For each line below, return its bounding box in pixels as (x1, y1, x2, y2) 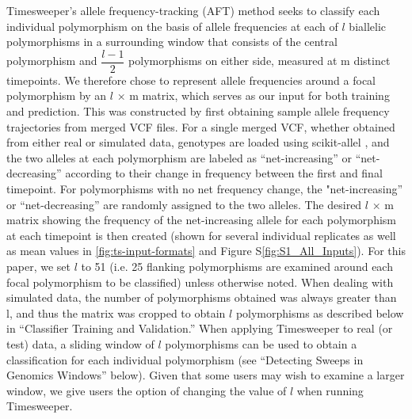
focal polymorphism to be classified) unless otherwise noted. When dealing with (6, 273, 394, 290)
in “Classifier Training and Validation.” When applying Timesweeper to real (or (6, 320, 393, 337)
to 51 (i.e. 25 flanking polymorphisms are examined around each (81, 257, 393, 274)
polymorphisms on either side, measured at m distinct (128, 52, 391, 69)
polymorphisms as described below (235, 304, 404, 321)
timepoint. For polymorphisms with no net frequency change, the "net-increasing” (6, 181, 403, 196)
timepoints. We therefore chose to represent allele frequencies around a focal (6, 71, 376, 88)
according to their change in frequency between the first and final (65, 165, 383, 181)
